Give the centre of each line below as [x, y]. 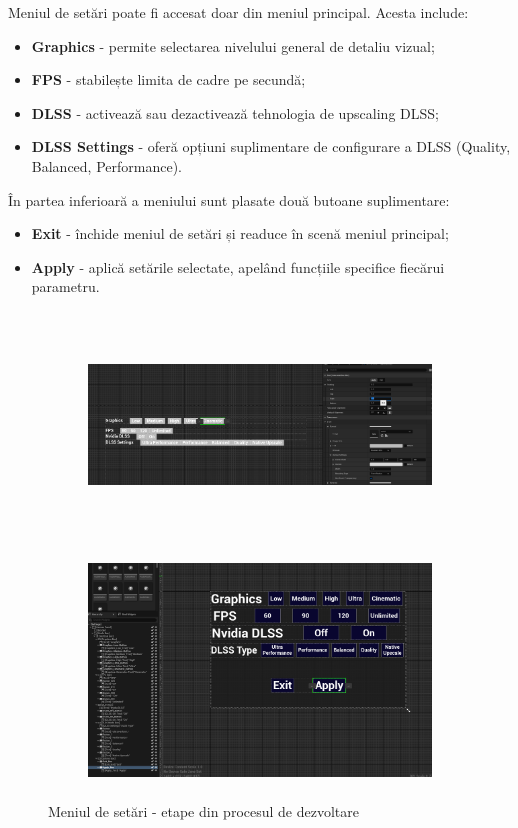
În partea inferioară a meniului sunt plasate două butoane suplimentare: [229, 199]
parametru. [65, 286]
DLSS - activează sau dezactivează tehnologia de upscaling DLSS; [235, 112]
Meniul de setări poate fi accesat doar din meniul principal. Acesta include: [238, 12]
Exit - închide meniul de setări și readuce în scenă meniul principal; [240, 233]
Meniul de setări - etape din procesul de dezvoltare [203, 810]
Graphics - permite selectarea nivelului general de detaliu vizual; [233, 45]
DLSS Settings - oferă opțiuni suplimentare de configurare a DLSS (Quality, [271, 146]
